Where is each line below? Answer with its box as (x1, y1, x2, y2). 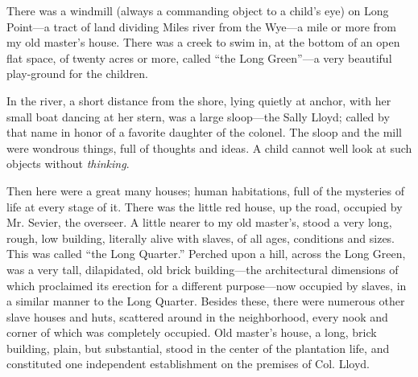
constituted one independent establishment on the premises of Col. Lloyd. (6, 355, 370, 372)
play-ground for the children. (6, 65, 148, 82)
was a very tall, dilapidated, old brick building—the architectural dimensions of (6, 260, 399, 277)
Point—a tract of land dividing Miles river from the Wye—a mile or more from (6, 18, 396, 35)
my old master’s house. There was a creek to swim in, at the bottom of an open (6, 34, 400, 51)
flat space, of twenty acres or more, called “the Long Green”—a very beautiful (6, 49, 392, 66)
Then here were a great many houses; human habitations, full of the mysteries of (6, 182, 405, 199)
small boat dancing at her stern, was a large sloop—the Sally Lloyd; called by (6, 108, 390, 125)
